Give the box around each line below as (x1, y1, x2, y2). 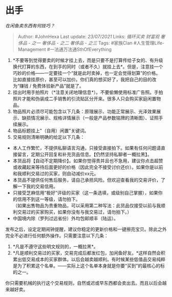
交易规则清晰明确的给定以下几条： (12, 134, 85, 140)
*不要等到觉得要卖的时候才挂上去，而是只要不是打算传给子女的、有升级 (12, 57, 163, 63)
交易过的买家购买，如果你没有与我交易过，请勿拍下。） (17, 208, 132, 215)
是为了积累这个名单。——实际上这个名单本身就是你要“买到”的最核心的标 (12, 262, 165, 269)
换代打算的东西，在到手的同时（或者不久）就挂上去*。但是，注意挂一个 (12, 63, 163, 70)
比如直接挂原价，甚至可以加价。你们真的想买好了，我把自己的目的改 (12, 76, 157, 82)
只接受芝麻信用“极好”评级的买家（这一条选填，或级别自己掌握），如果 (12, 189, 159, 196)
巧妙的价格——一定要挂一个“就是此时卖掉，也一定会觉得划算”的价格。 (12, 70, 161, 76)
